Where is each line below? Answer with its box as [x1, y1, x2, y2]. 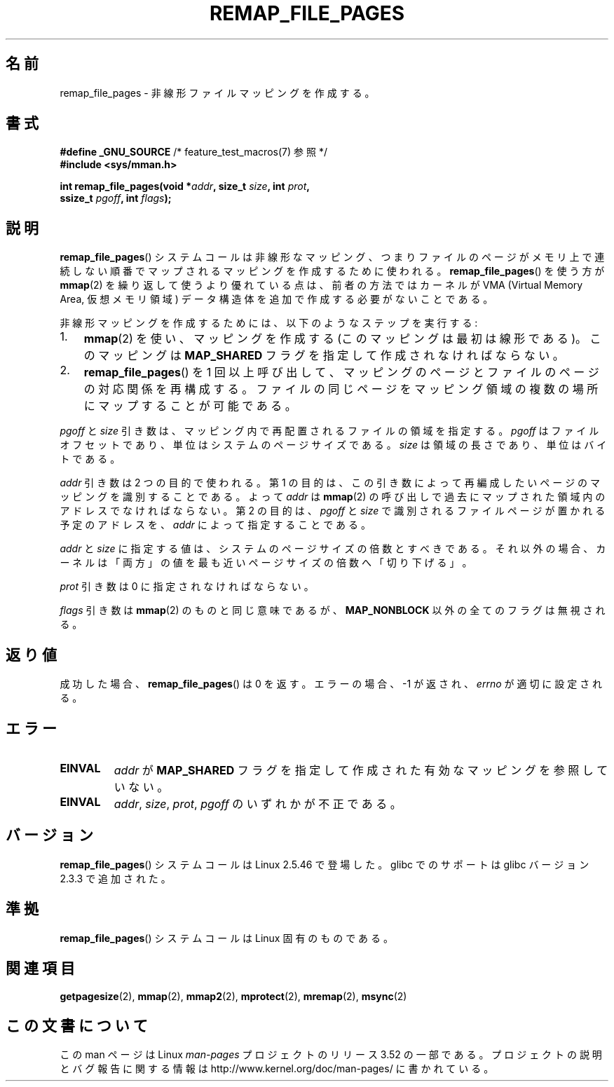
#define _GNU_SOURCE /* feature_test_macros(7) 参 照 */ [60, 146, 327, 158]
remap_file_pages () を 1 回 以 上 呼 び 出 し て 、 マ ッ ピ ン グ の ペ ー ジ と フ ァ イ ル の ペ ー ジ [83, 365, 599, 380]
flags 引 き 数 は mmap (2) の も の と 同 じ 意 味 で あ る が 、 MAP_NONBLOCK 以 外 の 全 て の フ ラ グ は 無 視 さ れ [60, 604, 606, 617]
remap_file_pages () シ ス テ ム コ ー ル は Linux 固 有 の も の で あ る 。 [60, 931, 393, 944]
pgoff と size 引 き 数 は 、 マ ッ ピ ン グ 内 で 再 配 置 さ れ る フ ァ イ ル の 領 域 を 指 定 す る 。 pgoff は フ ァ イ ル [60, 425, 599, 437]
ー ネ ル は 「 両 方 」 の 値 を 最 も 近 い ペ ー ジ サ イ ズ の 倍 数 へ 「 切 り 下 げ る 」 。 [60, 556, 472, 569]
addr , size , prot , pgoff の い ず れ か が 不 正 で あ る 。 [114, 796, 402, 811]
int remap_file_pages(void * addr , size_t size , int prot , [60, 180, 310, 193]
